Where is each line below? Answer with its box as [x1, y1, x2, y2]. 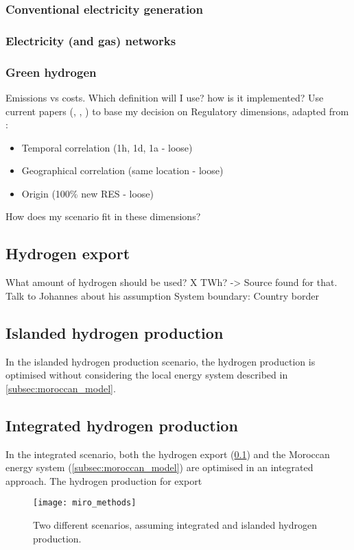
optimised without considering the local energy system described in [5, 368, 288, 382]
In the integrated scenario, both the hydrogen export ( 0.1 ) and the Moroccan [5, 446, 330, 461]
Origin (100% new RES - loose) [21, 186, 154, 200]
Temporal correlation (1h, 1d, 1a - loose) [21, 140, 193, 154]
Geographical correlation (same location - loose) [21, 163, 224, 178]
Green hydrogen [5, 63, 97, 80]
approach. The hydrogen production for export [5, 473, 202, 488]
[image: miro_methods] [33, 498, 137, 508]
